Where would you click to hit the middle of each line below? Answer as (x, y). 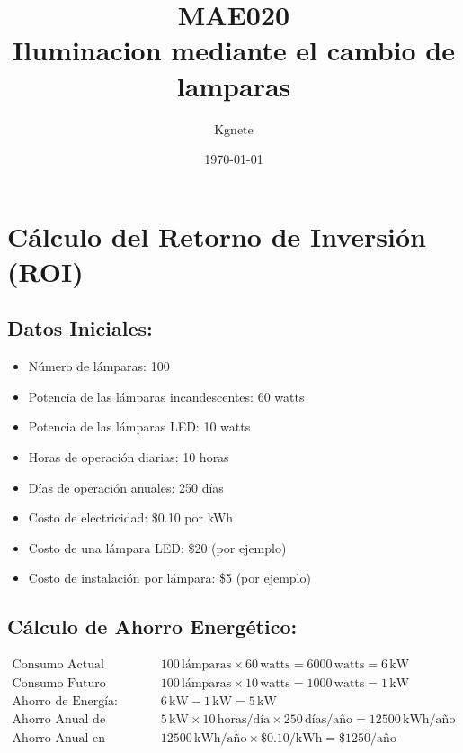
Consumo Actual (58, 665)
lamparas (234, 85)
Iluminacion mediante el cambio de (234, 50)
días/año (329, 720)
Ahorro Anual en (59, 739)
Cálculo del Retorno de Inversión (217, 236)
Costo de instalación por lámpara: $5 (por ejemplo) (169, 578)
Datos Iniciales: (80, 328)
